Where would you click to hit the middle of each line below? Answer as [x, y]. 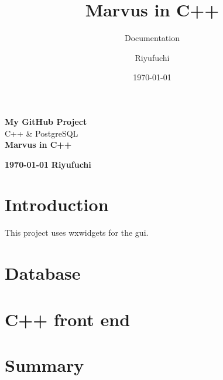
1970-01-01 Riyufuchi [48, 164]
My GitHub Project [46, 121]
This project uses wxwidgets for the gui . [77, 233]
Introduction [57, 204]
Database [43, 273]
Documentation [152, 38]
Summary [44, 364]
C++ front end [68, 319]
